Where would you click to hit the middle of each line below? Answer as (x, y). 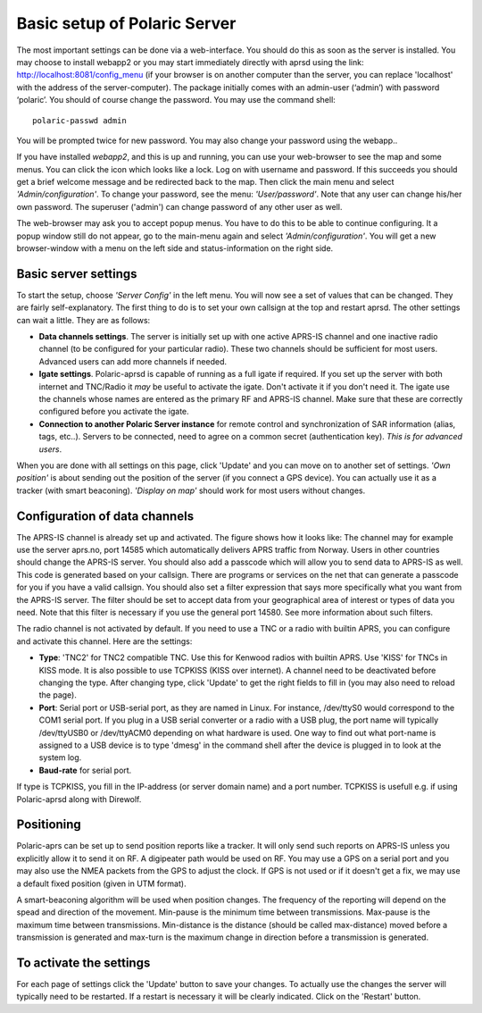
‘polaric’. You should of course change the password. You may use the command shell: (176, 100)
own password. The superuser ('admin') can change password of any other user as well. (179, 206)
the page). (58, 695)
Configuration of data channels (105, 516)
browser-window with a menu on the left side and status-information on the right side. (175, 248)
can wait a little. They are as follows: (83, 320)
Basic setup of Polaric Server (126, 23)
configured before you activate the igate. (114, 412)
